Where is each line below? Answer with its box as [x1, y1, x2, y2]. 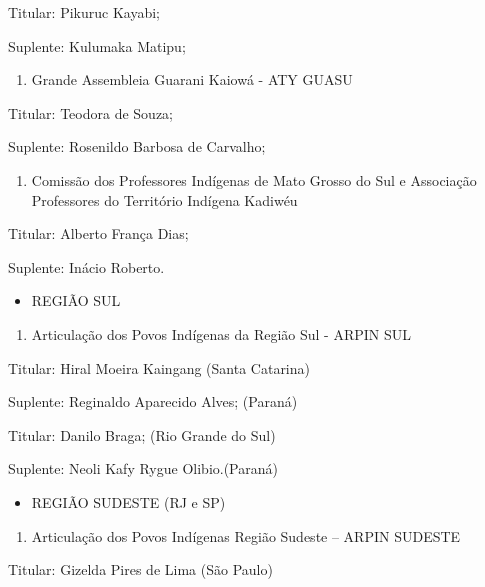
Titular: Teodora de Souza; [8, 102, 173, 123]
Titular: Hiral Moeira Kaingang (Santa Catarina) [8, 357, 310, 378]
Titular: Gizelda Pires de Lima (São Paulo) [8, 559, 273, 580]
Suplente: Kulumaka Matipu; [8, 35, 186, 56]
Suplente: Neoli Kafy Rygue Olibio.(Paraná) [8, 458, 278, 479]
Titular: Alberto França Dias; [8, 223, 189, 244]
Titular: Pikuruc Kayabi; [8, 2, 160, 22]
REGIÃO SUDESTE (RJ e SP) [31, 491, 226, 512]
